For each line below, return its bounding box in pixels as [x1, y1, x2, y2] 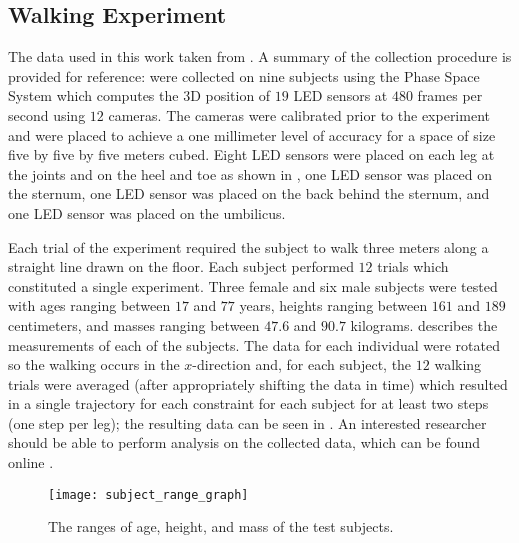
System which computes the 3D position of [8, 85, 271, 106]
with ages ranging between [8, 295, 171, 316]
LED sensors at [293, 85, 388, 106]
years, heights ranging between [239, 295, 428, 316]
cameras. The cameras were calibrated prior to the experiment [108, 104, 490, 125]
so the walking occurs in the [8, 354, 180, 375]
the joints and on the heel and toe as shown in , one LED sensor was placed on [8, 163, 493, 184]
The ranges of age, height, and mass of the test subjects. [48, 516, 394, 537]
